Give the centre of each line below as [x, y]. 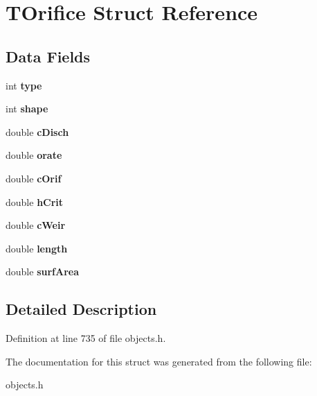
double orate [34, 155]
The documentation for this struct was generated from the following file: [159, 361]
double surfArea [42, 272]
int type [24, 85]
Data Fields [48, 56]
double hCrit [35, 201]
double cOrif [34, 178]
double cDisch [37, 131]
